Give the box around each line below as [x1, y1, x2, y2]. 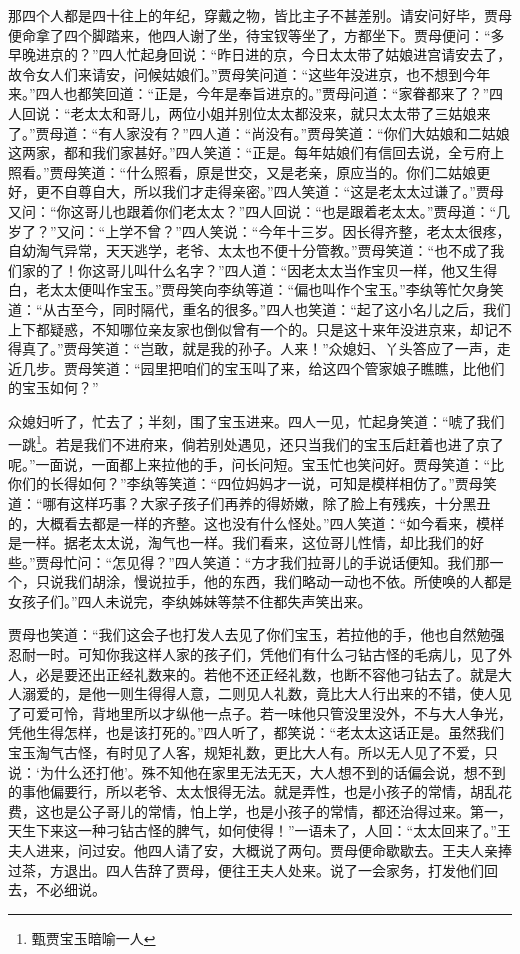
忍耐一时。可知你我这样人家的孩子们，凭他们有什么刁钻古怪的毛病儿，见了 [8, 644, 498, 665]
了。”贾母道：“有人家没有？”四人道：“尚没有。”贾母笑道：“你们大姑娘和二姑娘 [8, 122, 510, 143]
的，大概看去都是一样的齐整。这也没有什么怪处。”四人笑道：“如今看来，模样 [8, 512, 505, 533]
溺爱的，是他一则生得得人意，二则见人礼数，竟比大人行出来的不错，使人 [21, 683, 498, 704]
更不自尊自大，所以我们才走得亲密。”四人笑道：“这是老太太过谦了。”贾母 [35, 181, 504, 202]
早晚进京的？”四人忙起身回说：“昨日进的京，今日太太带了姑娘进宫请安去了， [8, 44, 512, 65]
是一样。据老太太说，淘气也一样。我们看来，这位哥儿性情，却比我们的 [8, 532, 470, 553]
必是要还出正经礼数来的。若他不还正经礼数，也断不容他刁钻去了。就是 [35, 663, 498, 684]
